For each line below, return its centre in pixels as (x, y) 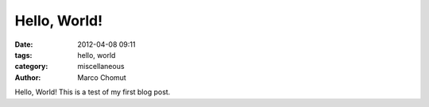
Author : (28, 77)
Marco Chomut (102, 77)
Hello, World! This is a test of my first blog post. (93, 92)
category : (31, 67)
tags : (23, 55)
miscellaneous (101, 67)
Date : (24, 44)
